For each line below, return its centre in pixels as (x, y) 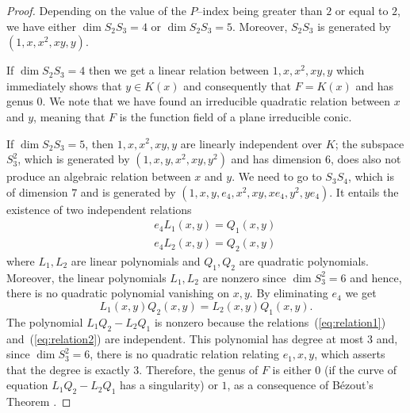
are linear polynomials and (136, 261)
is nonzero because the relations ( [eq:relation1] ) (270, 321)
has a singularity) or (169, 385)
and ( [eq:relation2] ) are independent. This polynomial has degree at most (185, 338)
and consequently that (238, 85)
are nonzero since (244, 277)
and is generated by (128, 191)
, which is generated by (74, 159)
